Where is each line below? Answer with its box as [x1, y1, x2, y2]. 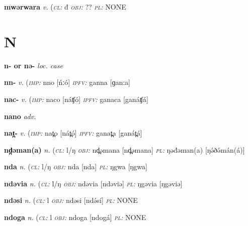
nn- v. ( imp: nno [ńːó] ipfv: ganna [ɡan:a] [4, 77, 130, 87]
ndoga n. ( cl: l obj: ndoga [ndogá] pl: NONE [4, 212, 146, 222]
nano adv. [4, 110, 36, 121]
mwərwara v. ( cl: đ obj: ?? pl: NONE [4, 2, 126, 12]
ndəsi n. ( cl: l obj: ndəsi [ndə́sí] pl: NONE [4, 195, 138, 205]
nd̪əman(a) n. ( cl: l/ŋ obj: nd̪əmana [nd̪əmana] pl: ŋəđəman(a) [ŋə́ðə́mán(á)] [4, 144, 245, 155]
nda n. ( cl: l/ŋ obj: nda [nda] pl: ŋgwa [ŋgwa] [4, 161, 147, 172]
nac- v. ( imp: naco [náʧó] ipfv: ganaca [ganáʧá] [4, 93, 148, 104]
